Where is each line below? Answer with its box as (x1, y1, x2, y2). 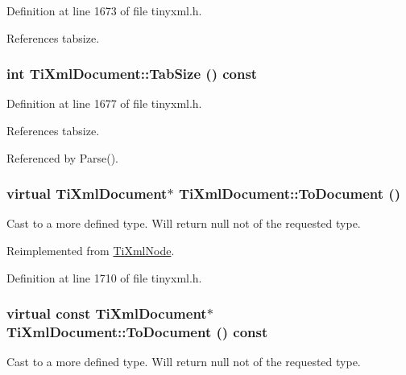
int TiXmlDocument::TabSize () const (6, 64, 258, 84)
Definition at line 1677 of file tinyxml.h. (6, 95, 202, 112)
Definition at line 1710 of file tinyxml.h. (6, 269, 202, 286)
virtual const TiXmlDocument (6, 303, 207, 323)
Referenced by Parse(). (6, 149, 118, 166)
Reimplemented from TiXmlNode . (6, 242, 175, 258)
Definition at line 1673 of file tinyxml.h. (6, 2, 202, 19)
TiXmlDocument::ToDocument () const (6, 322, 268, 342)
